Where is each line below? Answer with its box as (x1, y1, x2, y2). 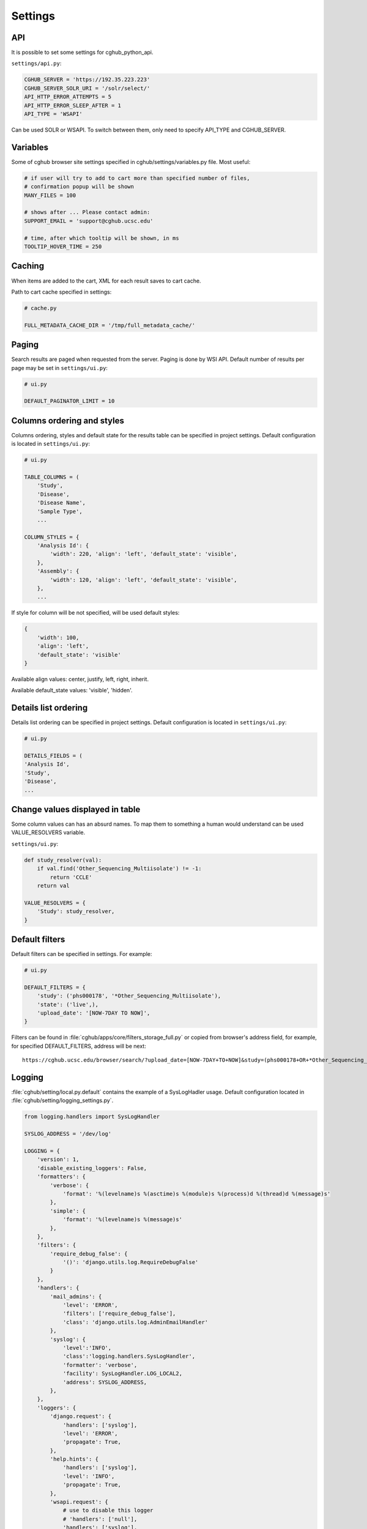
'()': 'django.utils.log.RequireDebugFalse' (62, 1259, 199, 1266)
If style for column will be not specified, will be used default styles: (11, 609, 180, 616)
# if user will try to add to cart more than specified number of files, (24, 174, 250, 182)
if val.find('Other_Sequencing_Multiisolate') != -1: (37, 865, 202, 872)
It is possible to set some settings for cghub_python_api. (11, 49, 154, 56)
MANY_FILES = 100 (24, 191, 76, 199)
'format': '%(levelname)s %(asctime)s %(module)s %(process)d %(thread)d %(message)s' (62, 1190, 331, 1197)
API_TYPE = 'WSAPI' (24, 111, 83, 117)
